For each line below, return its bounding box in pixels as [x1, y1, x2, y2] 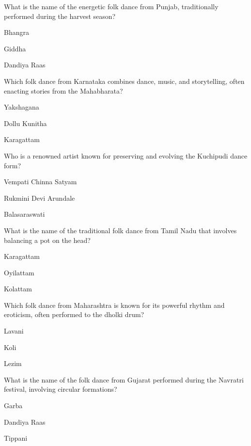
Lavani [4, 326, 24, 336]
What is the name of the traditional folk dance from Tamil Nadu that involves [4, 225, 237, 235]
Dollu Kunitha [4, 118, 47, 128]
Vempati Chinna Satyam [4, 176, 77, 187]
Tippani [4, 433, 28, 443]
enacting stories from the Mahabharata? [4, 85, 123, 96]
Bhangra [4, 27, 29, 37]
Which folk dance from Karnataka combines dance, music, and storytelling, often [4, 76, 245, 86]
